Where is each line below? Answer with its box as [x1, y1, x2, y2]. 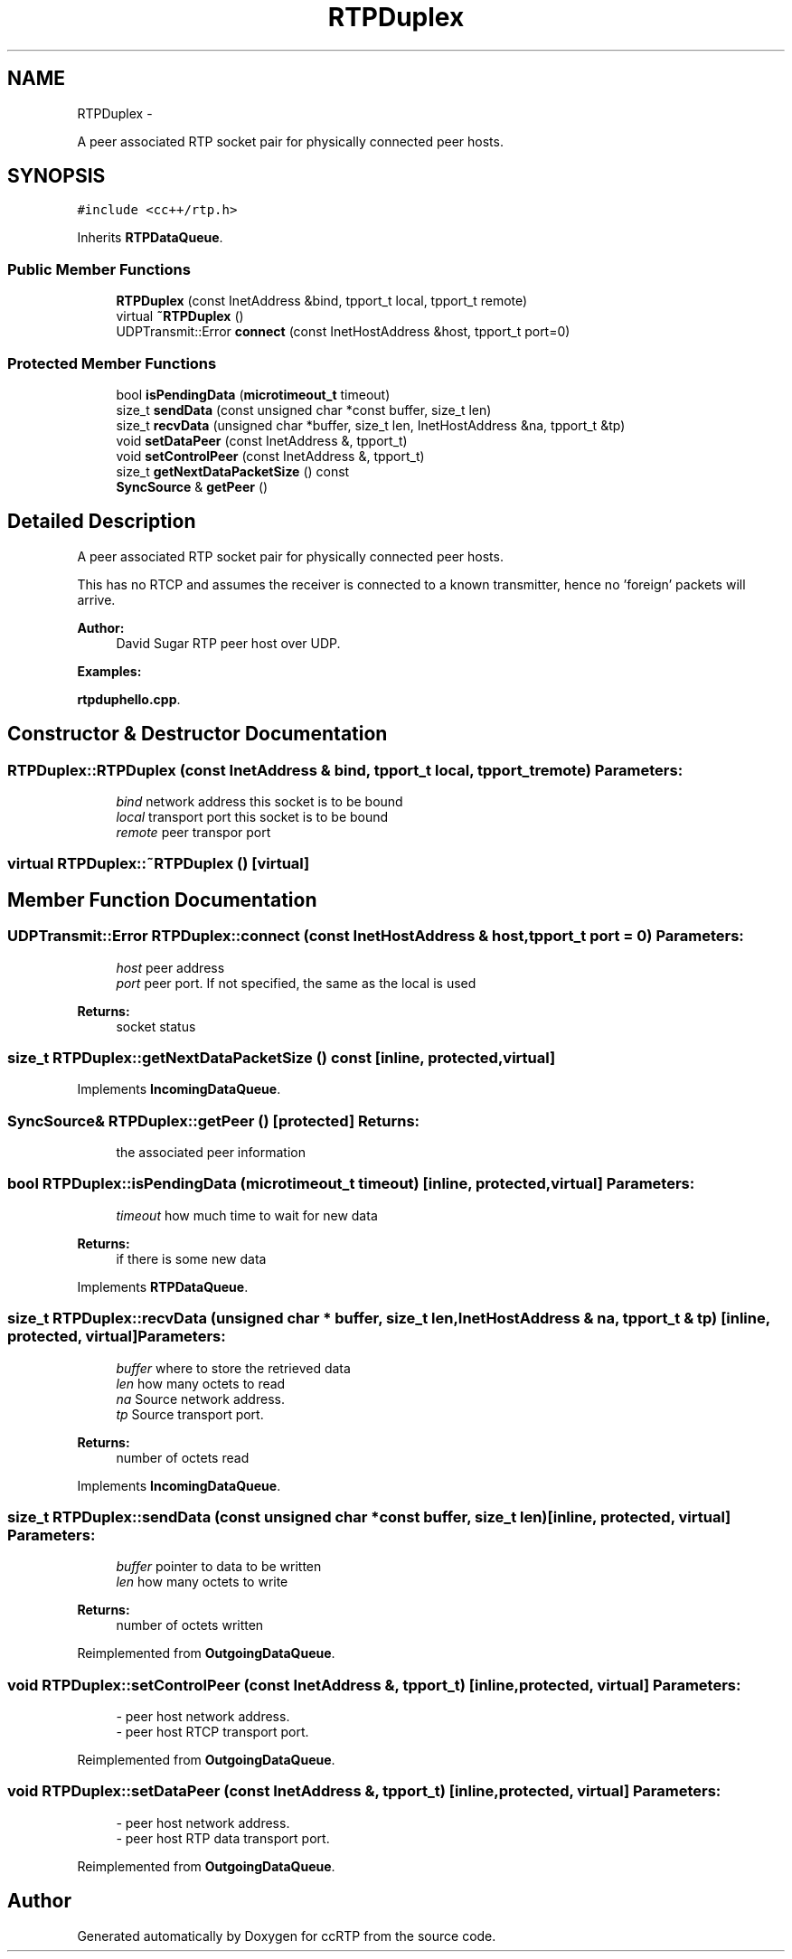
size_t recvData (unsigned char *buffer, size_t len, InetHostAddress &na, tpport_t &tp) [116, 417, 626, 433]
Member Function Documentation [7, 888, 317, 911]
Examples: [77, 663, 142, 679]
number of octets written [116, 1617, 264, 1634]
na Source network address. [116, 1390, 285, 1407]
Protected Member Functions [7, 353, 217, 372]
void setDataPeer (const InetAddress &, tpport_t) [116, 432, 408, 448]
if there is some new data [116, 1250, 267, 1267]
